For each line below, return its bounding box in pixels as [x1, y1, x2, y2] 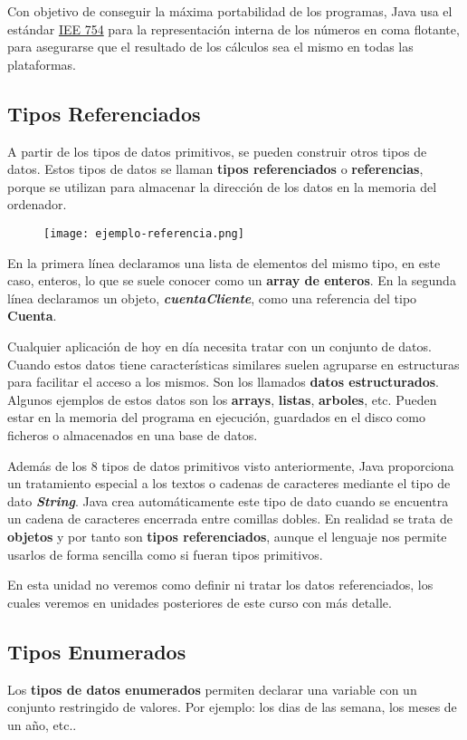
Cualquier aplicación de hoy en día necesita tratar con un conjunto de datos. [7, 336, 432, 355]
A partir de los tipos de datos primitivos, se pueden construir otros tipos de [7, 141, 427, 160]
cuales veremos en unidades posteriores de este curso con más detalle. [7, 592, 392, 611]
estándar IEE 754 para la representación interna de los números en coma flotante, [7, 19, 460, 38]
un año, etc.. [7, 715, 77, 734]
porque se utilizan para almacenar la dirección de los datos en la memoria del [7, 177, 437, 196]
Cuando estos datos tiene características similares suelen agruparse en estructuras [7, 354, 460, 373]
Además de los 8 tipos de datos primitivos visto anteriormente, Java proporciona [7, 456, 454, 475]
